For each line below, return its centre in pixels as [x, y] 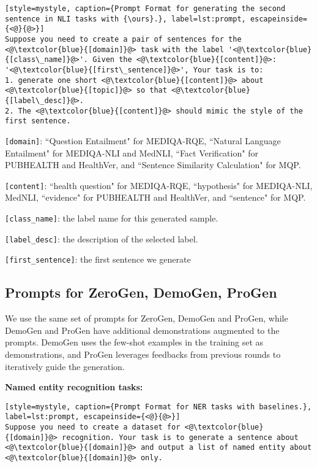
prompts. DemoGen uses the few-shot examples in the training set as [134, 342]
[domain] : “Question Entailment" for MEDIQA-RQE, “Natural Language [143, 140]
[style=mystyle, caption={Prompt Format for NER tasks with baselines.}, [158, 407]
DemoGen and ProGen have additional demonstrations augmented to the [142, 330]
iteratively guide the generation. [65, 366]
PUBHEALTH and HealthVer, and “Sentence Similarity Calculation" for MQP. [153, 165]
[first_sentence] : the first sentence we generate [98, 259]
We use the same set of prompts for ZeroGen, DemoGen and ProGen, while [147, 318]
